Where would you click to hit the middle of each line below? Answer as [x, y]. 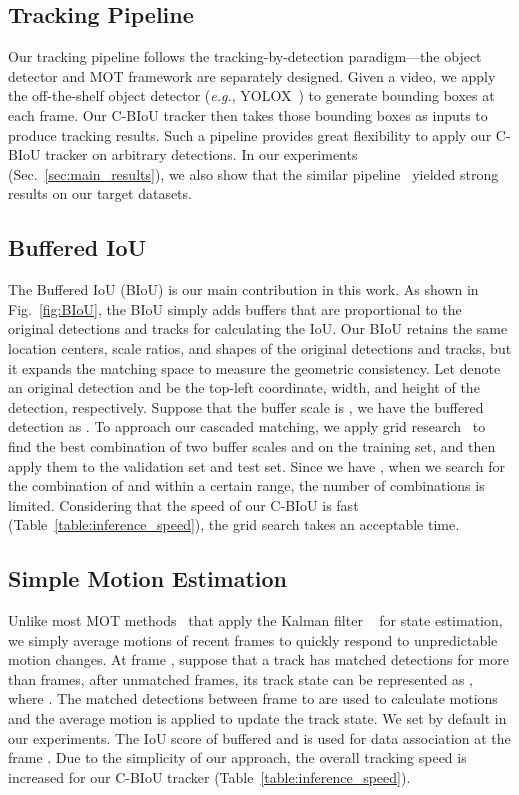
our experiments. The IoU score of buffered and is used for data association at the [259, 737]
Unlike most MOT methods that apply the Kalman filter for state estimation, [255, 620]
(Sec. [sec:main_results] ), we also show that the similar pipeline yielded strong [253, 173]
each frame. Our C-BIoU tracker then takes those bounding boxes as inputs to [248, 114]
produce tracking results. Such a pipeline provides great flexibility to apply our [250, 134]
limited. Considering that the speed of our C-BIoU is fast [183, 504]
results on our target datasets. [100, 193]
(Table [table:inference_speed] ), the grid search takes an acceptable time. [234, 524]
